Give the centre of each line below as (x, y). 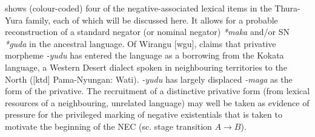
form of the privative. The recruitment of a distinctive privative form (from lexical (157, 91)
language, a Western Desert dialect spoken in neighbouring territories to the (146, 67)
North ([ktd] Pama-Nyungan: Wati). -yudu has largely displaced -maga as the (149, 79)
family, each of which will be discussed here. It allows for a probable (152, 20)
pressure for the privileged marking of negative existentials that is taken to (144, 114)
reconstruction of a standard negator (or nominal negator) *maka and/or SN (147, 32)
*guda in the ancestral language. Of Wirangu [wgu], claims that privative (141, 43)
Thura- (287, 8)
